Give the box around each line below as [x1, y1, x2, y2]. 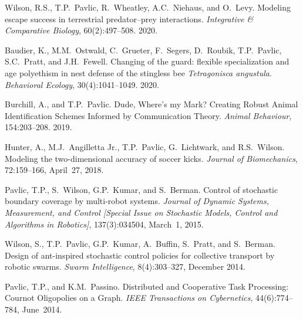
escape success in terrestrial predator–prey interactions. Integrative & [5, 12, 254, 25]
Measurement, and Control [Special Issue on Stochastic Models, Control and [5, 206, 278, 218]
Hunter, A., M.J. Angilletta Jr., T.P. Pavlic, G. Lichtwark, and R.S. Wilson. [5, 140, 285, 152]
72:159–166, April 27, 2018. [5, 164, 104, 176]
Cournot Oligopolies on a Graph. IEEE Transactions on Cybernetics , [5, 291, 253, 304]
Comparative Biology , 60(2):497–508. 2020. [5, 24, 157, 36]
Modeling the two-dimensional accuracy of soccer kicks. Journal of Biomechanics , [5, 152, 298, 164]
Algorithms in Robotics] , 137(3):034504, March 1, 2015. [5, 218, 204, 230]
